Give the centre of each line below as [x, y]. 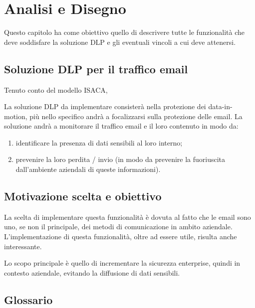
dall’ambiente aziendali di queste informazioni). [88, 169]
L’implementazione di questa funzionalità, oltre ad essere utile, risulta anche [121, 236]
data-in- [220, 106]
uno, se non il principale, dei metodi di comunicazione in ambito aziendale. [118, 227]
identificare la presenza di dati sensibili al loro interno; [99, 142]
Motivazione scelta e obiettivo [83, 196]
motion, [16, 116]
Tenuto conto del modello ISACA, [56, 89]
